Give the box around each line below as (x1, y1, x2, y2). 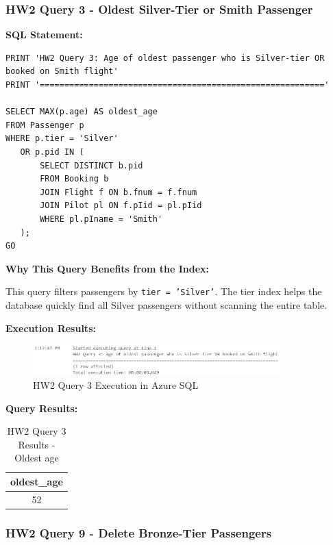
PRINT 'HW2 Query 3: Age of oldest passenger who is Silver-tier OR (5, 53, 325, 63)
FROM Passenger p (5, 120, 84, 130)
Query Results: (5, 401, 78, 415)
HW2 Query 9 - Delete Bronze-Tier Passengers (5, 524, 272, 541)
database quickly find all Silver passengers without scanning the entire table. (5, 297, 328, 312)
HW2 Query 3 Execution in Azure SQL (33, 378, 199, 392)
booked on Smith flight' (5, 66, 119, 77)
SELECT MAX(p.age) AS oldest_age (5, 107, 158, 117)
